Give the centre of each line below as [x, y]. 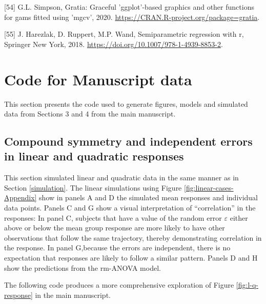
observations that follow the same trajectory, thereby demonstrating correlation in [133, 237]
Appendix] [21, 197]
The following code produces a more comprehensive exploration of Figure [119, 285]
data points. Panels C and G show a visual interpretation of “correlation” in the [130, 208]
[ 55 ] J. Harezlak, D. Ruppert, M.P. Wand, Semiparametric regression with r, [124, 34]
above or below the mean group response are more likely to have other [115, 228]
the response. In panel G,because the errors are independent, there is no [117, 248]
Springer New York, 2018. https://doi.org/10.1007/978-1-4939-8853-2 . [114, 44]
